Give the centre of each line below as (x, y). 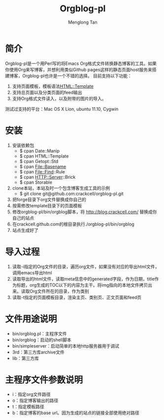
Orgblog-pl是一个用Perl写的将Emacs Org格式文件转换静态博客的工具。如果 (81, 63)
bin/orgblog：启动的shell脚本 (42, 340)
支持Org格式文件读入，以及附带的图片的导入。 (59, 98)
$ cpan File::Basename (43, 166)
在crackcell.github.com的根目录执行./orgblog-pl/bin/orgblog (73, 224)
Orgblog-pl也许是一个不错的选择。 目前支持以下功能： (77, 76)
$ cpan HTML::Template (44, 156)
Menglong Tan (83, 22)
